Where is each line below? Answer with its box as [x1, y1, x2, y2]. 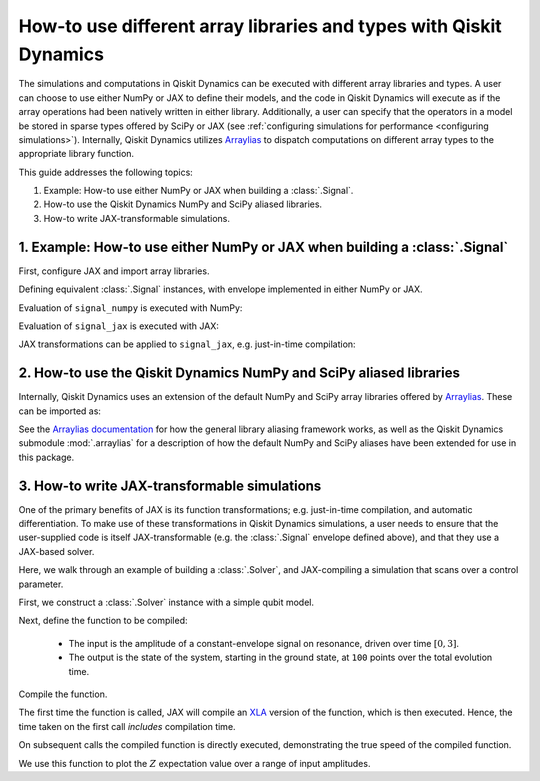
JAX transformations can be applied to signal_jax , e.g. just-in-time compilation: [18, 338, 356, 350]
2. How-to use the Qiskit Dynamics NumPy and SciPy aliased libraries [18, 365, 460, 382]
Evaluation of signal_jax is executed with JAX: [18, 320, 219, 332]
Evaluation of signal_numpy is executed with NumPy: [18, 301, 243, 314]
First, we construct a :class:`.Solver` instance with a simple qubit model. [18, 596, 315, 609]
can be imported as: [18, 405, 102, 417]
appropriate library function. [18, 148, 135, 160]
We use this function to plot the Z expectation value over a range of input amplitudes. [18, 757, 371, 769]
